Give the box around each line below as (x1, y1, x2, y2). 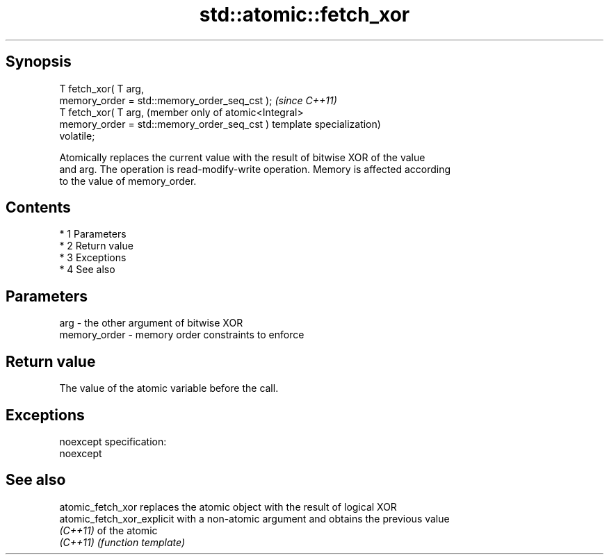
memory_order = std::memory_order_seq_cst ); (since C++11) (59, 94, 337, 106)
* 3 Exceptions (59, 252, 127, 264)
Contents (6, 199, 71, 217)
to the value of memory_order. (59, 174, 197, 187)
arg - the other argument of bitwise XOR (59, 317, 243, 329)
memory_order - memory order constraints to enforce (59, 329, 304, 341)
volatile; (59, 129, 95, 142)
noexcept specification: (59, 435, 167, 447)
